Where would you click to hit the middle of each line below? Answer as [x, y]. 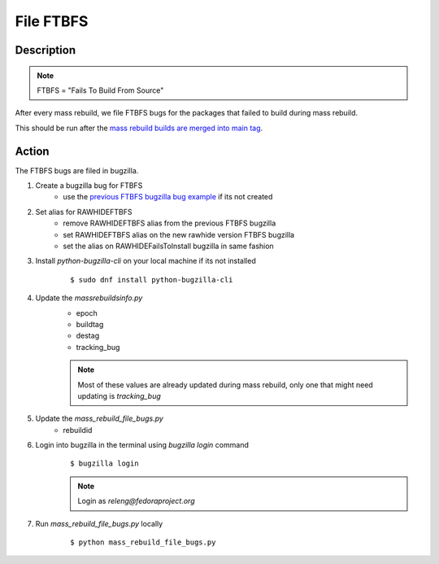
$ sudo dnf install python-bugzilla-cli [152, 280]
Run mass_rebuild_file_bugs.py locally [99, 523]
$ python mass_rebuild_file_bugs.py [143, 542]
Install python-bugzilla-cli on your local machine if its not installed [146, 261]
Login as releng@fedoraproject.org [136, 501]
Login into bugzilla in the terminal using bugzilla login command [142, 445]
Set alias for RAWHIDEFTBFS [84, 212]
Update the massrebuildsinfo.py [89, 298]
